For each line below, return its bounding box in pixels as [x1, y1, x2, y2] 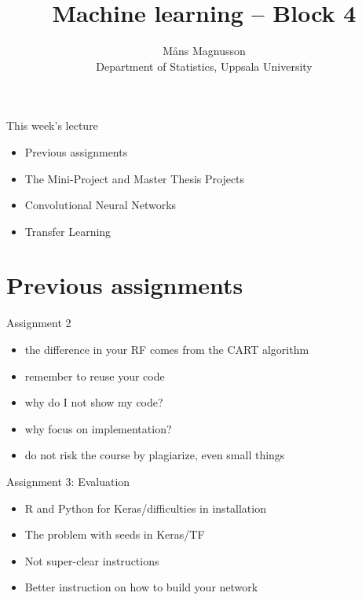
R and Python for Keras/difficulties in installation [24, 499, 266, 516]
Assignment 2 [6, 315, 71, 331]
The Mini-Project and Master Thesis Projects [24, 170, 245, 186]
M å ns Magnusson [163, 42, 246, 59]
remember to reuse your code [24, 367, 165, 384]
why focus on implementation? [24, 420, 172, 436]
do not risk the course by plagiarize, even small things [24, 447, 285, 463]
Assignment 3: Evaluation [6, 473, 130, 489]
